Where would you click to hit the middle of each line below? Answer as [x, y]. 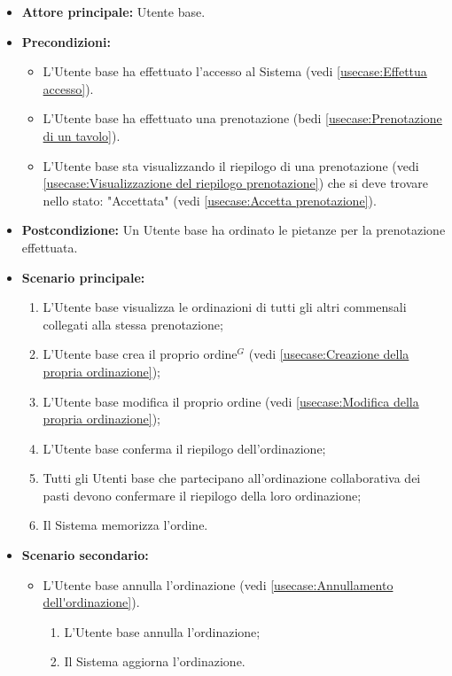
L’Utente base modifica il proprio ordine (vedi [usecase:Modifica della [231, 401]
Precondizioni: [66, 41]
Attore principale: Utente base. [113, 12]
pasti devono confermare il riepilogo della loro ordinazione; [202, 495]
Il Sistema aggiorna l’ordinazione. [155, 661]
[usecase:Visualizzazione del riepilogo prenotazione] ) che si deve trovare [236, 183]
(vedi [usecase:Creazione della [329, 354]
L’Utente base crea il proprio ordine [140, 354]
